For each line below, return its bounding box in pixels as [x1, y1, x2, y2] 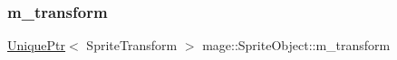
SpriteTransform [86, 36, 178, 55]
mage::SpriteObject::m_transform [202, 36, 391, 55]
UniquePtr [7, 36, 66, 55]
